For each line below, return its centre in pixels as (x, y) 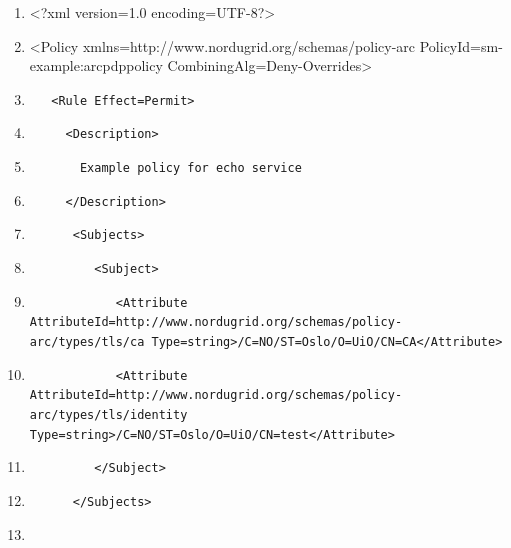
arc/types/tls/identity (108, 415)
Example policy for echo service (190, 168)
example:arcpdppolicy (96, 65)
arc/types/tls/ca (87, 342)
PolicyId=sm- (461, 45)
